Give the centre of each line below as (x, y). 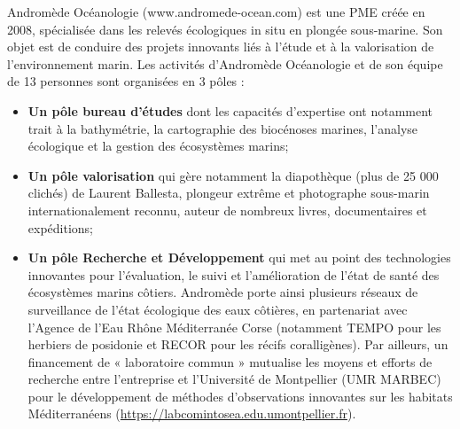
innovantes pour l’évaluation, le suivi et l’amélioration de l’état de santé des (234, 274)
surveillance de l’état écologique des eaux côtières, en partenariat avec (218, 309)
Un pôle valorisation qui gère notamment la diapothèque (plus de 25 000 (233, 175)
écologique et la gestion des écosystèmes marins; (158, 146)
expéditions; (61, 227)
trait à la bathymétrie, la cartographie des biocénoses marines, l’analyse (223, 128)
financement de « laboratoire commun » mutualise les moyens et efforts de (230, 361)
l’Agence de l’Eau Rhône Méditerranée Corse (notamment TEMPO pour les (234, 327)
